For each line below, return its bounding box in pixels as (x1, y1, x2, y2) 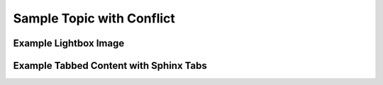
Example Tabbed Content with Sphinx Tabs (13, 60, 207, 72)
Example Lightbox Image (13, 37, 125, 49)
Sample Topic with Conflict (13, 11, 175, 26)
